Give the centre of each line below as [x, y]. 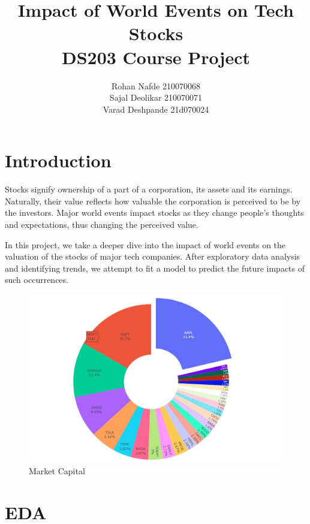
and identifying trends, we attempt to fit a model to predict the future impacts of [155, 268]
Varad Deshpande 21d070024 [156, 109]
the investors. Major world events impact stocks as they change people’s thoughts [154, 213]
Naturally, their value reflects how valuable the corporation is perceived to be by [153, 201]
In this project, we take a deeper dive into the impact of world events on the [145, 244]
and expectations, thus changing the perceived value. [102, 224]
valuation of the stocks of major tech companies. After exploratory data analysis [153, 256]
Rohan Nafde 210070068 [156, 85]
